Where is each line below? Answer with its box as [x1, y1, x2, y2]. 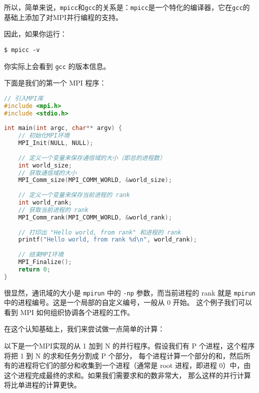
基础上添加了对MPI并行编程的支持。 [4, 11, 123, 22]
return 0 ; [18, 265, 51, 273]
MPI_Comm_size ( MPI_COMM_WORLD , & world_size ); [18, 176, 172, 184]
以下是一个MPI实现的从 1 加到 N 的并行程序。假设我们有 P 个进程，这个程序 [4, 340, 255, 351]
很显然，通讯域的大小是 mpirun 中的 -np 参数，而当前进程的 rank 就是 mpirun [4, 287, 256, 297]
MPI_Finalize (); [18, 258, 72, 265]
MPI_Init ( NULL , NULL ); [18, 139, 94, 146]
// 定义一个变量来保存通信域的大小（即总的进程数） [18, 154, 166, 161]
